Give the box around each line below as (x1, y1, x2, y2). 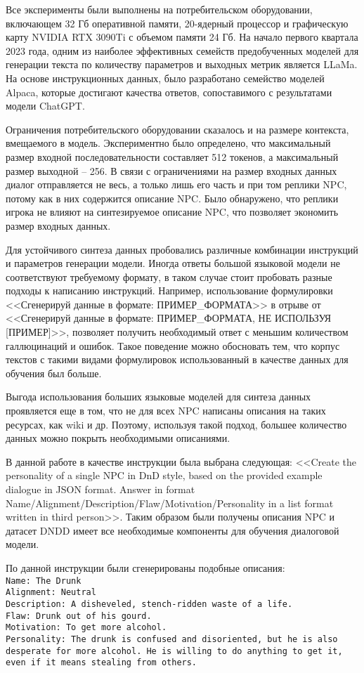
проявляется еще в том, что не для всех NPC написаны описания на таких (6, 403, 326, 418)
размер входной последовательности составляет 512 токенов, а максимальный (6, 149, 339, 164)
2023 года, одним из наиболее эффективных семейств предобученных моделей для (6, 43, 359, 58)
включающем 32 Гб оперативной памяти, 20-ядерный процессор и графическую (6, 15, 349, 30)
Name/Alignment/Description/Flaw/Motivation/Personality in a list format (6, 495, 334, 510)
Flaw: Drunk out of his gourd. (6, 610, 152, 621)
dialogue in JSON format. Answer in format (6, 482, 195, 496)
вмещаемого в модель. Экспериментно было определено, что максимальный (6, 136, 331, 150)
